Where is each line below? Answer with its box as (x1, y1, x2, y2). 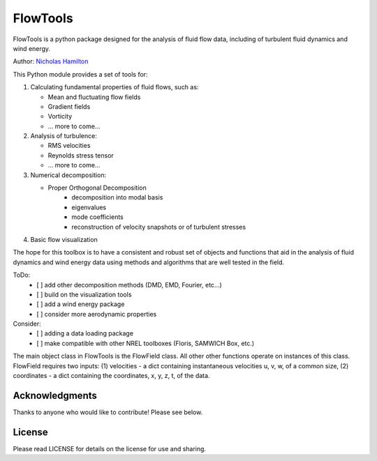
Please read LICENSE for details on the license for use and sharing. (13, 444, 206, 453)
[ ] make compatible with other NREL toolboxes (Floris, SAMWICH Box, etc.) (36, 339, 255, 347)
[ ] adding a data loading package (36, 329, 134, 338)
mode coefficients (71, 213, 124, 221)
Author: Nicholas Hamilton (13, 57, 89, 66)
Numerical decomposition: (30, 171, 107, 179)
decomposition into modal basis (71, 193, 163, 202)
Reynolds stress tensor (47, 151, 114, 160)
